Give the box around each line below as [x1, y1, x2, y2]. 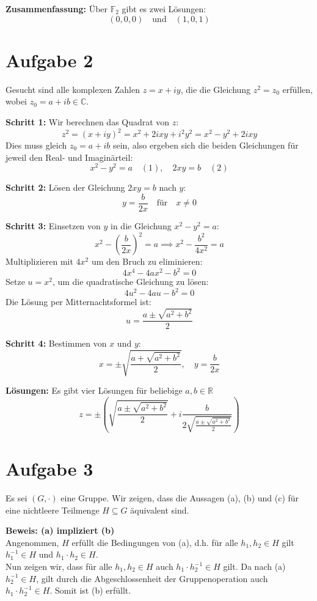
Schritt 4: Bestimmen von [5, 337, 107, 350]
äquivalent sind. [130, 503, 189, 516]
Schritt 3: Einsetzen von [5, 219, 101, 232]
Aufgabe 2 [5, 47, 93, 72]
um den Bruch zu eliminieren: [91, 255, 203, 268]
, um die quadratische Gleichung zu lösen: [52, 275, 209, 288]
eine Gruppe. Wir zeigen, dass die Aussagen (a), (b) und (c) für [60, 492, 299, 504]
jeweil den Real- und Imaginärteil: [5, 150, 133, 163]
